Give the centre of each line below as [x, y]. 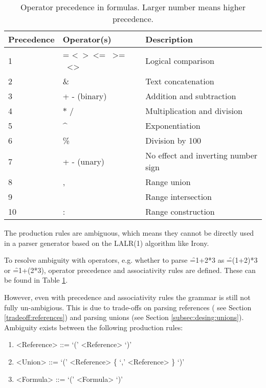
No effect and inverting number [202, 155]
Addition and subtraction [191, 96]
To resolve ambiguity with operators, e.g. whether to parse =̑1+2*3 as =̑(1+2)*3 [131, 260]
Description [169, 39]
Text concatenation [180, 81]
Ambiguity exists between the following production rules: [94, 327]
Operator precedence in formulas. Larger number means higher [133, 7]
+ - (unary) [84, 161]
